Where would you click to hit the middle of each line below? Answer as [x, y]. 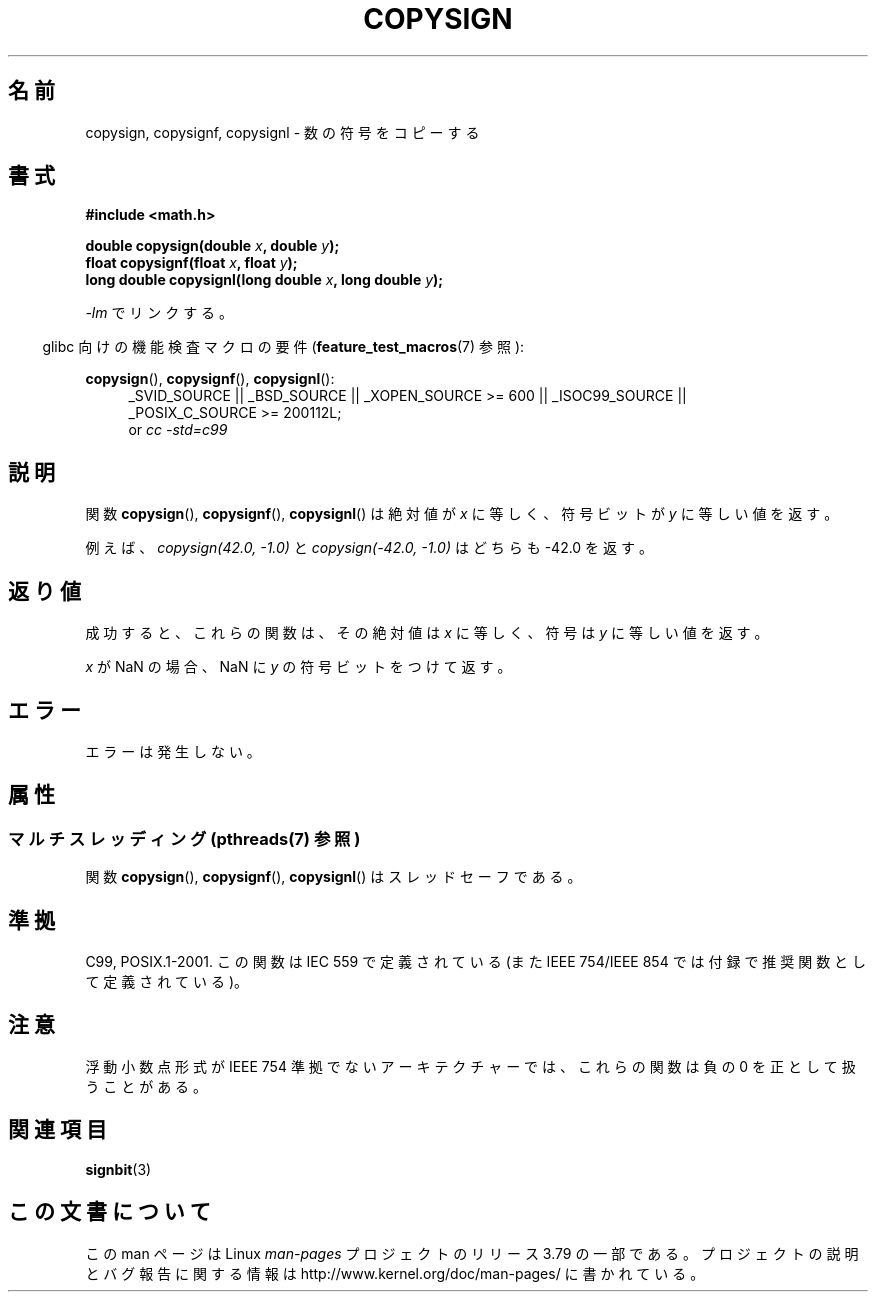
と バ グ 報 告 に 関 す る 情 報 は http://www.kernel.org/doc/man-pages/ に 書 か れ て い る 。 [395, 1273]
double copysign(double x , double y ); [212, 246]
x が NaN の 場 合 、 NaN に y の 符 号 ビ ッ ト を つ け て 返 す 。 [298, 667]
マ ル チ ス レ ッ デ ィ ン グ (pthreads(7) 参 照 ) [184, 838]
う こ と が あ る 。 [146, 1086]
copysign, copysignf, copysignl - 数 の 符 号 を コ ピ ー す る [282, 132]
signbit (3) [118, 1169]
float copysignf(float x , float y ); [191, 263]
